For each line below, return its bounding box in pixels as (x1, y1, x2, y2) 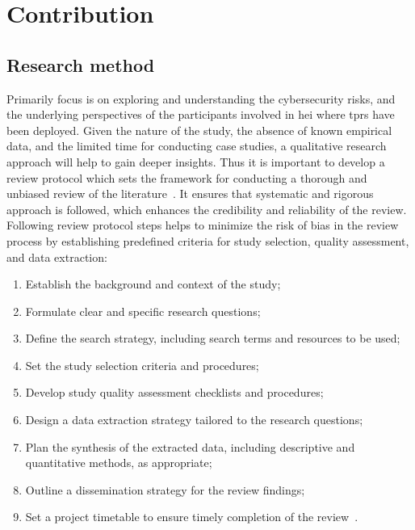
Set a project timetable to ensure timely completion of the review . (25, 508, 358, 525)
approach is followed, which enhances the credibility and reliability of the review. (6, 200, 407, 217)
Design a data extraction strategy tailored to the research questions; (25, 411, 363, 428)
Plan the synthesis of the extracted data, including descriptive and (25, 438, 355, 455)
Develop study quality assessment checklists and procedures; (25, 384, 324, 401)
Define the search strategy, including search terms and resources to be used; (25, 330, 400, 347)
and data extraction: (6, 248, 107, 265)
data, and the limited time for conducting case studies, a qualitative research (6, 137, 387, 154)
